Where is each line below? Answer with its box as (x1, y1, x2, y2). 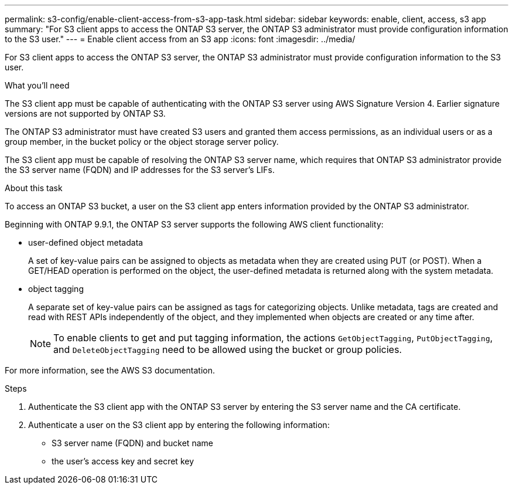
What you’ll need (5, 80, 70, 90)
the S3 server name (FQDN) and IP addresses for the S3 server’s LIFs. (5, 165, 275, 175)
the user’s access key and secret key (52, 456, 194, 466)
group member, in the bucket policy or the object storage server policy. (5, 137, 279, 147)
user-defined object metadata (28, 237, 143, 247)
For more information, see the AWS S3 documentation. (5, 365, 216, 375)
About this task (5, 183, 63, 193)
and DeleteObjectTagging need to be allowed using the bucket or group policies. (53, 344, 402, 355)
